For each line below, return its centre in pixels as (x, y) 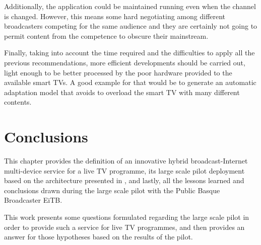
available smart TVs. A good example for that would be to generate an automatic (130, 82)
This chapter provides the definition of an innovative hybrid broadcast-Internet (126, 161)
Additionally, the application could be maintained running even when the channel (130, 6)
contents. (18, 102)
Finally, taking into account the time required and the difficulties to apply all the (129, 53)
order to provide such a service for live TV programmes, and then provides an (124, 227)
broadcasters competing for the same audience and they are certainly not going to (131, 26)
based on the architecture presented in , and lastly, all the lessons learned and (124, 180)
